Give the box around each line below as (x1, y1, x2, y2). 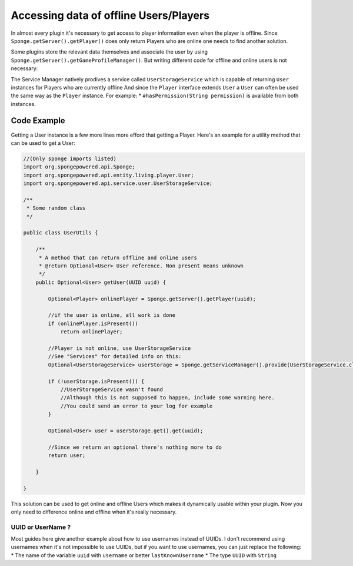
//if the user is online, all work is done (48, 312, 176, 319)
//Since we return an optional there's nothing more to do (48, 443, 222, 451)
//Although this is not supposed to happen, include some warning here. (60, 395, 275, 401)
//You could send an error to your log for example (60, 402, 213, 409)
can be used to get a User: (11, 139, 76, 147)
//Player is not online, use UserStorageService (48, 345, 191, 352)
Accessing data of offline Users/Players (11, 9, 210, 22)
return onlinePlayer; (60, 329, 123, 335)
